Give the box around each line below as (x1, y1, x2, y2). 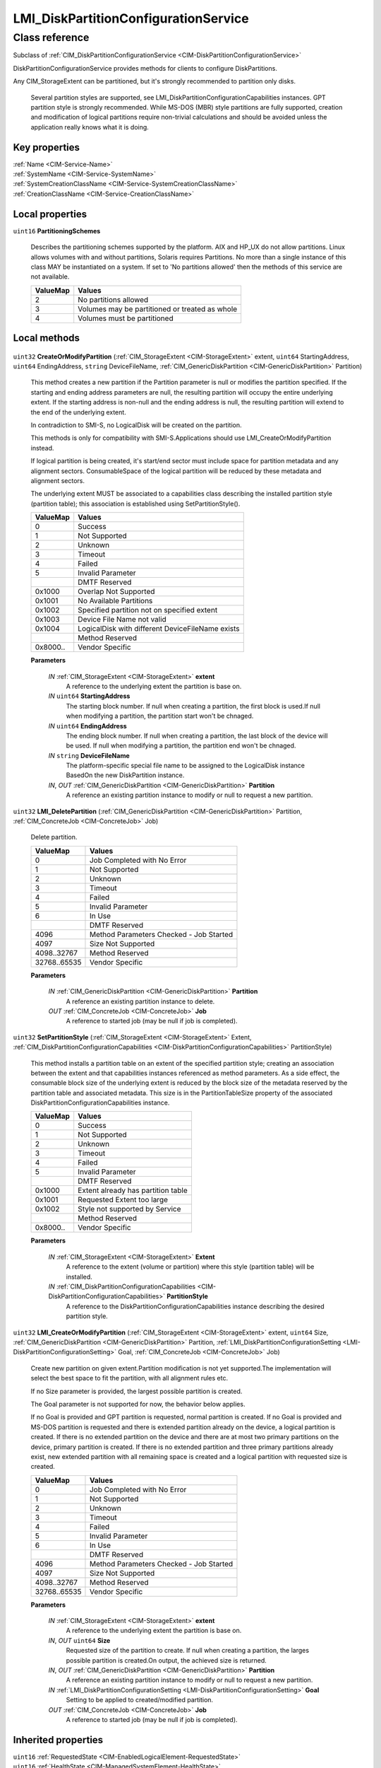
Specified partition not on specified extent (78, 605, 218, 615)
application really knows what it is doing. (30, 122, 150, 131)
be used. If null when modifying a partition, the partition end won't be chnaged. (66, 741, 296, 750)
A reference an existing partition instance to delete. (66, 997, 215, 1006)
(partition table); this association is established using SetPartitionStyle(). (30, 499, 241, 508)
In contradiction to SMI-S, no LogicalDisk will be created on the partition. (30, 421, 243, 429)
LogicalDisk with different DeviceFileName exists (78, 624, 240, 634)
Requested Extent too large (78, 1195, 169, 1205)
